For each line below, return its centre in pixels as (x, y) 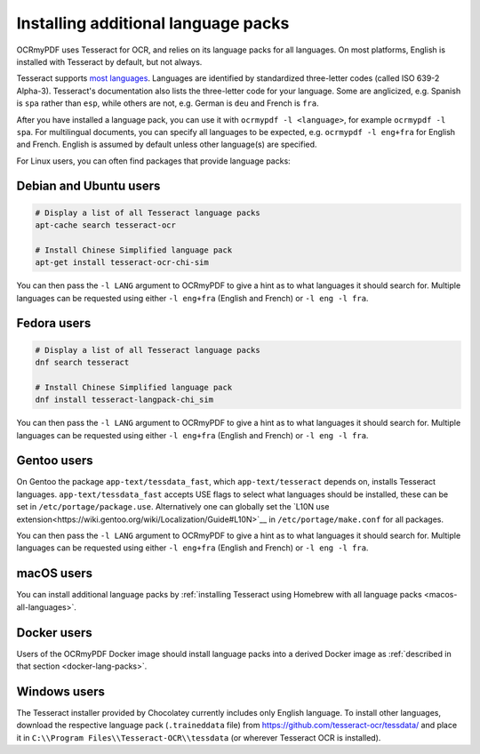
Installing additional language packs (153, 23)
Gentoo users (55, 461)
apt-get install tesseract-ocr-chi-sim (122, 263)
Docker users (54, 633)
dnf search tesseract (82, 362)
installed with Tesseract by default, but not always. (109, 61)
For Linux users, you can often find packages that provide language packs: (153, 161)
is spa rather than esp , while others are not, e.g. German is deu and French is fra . (168, 103)
